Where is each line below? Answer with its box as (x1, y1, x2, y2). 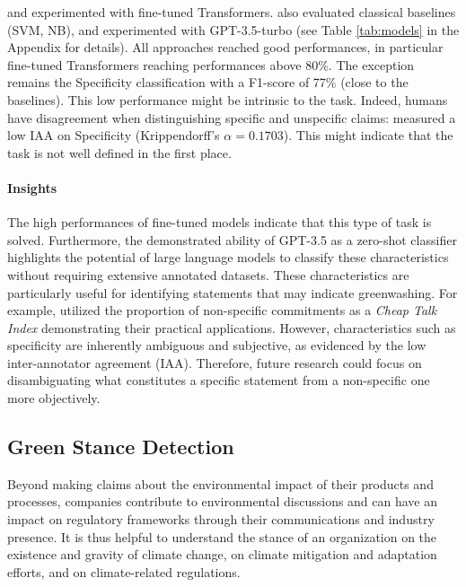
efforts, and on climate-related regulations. (7, 562, 241, 581)
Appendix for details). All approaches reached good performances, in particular (7, 38, 444, 57)
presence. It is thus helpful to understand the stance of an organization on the (7, 527, 437, 546)
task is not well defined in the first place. (7, 143, 232, 162)
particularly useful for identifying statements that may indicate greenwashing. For (7, 283, 458, 302)
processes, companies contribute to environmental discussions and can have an (7, 492, 438, 511)
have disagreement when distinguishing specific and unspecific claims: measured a (7, 108, 456, 127)
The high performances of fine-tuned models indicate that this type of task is (7, 213, 432, 232)
